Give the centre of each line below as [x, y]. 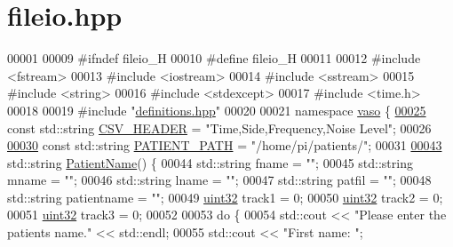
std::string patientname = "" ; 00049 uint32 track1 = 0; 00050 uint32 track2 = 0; [225, 197]
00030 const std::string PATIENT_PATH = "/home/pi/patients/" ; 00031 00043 [225, 145]
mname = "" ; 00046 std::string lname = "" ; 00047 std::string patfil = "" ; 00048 [219, 180]
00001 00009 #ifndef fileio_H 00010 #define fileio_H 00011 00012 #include [214, 58]
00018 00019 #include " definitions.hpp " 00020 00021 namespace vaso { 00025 [217, 110]
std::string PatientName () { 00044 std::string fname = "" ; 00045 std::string [210, 162]
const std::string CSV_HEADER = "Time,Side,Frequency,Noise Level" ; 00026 [219, 127]
